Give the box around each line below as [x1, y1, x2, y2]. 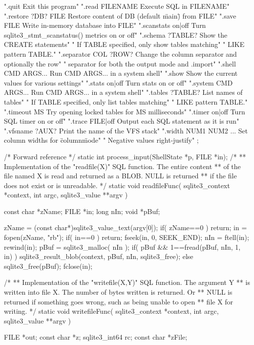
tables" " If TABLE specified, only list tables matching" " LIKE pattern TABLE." [4, 96, 248, 107]
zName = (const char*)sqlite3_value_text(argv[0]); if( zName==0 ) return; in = [4, 222, 247, 233]
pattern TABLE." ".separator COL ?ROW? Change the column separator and [4, 48, 237, 59]
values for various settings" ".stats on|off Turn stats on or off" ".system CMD [4, 77, 233, 87]
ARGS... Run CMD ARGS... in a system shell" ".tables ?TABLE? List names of [4, 87, 243, 97]
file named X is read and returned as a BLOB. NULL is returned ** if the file [4, 171, 237, 181]
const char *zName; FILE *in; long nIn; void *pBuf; [4, 206, 160, 216]
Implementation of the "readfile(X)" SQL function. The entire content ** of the [4, 161, 241, 171]
